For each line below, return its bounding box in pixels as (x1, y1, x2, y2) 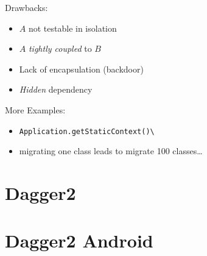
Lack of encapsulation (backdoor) (19, 62, 144, 75)
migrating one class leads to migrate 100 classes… (19, 144, 203, 157)
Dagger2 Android (5, 228, 153, 253)
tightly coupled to (28, 42, 92, 55)
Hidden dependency (19, 83, 93, 96)
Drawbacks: (5, 1, 48, 13)
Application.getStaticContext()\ (19, 127, 155, 136)
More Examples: (5, 103, 66, 116)
